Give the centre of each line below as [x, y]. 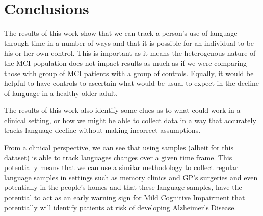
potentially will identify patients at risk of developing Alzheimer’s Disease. [120, 207]
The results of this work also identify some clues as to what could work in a [122, 110]
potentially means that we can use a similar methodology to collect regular [121, 167]
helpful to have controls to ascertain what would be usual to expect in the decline [132, 83]
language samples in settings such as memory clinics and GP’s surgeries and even [131, 177]
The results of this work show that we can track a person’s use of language [121, 33]
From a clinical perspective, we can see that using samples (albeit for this [119, 147]
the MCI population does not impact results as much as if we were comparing [126, 63]
